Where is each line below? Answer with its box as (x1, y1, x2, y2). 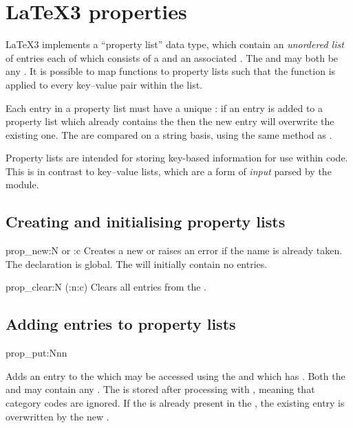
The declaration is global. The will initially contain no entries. (6, 256, 268, 271)
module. (6, 177, 39, 192)
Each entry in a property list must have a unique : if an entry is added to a (6, 100, 323, 115)
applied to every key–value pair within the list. (6, 77, 203, 91)
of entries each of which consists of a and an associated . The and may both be (6, 50, 339, 65)
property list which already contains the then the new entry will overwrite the (6, 114, 334, 128)
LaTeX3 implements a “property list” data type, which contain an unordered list (6, 37, 344, 52)
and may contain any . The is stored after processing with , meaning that (6, 382, 315, 396)
